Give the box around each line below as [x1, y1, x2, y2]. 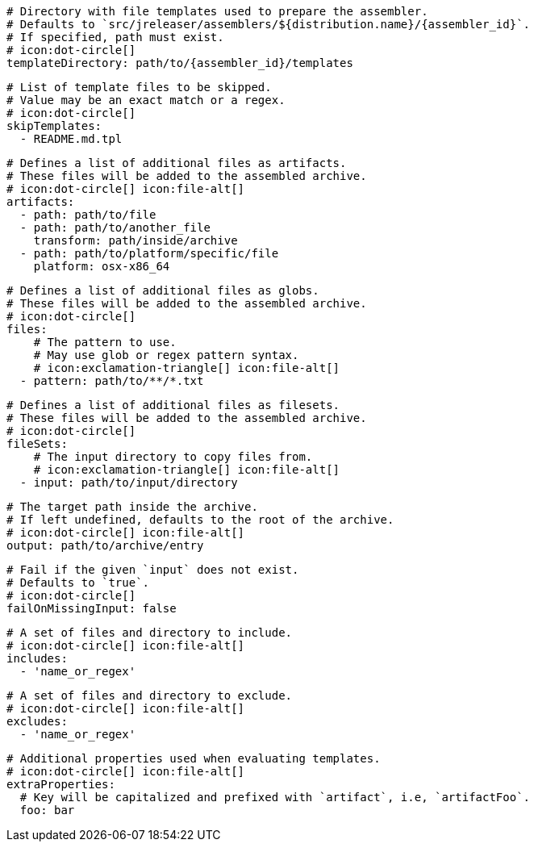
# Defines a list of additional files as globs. [6, 284, 319, 297]
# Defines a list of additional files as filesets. [6, 399, 340, 411]
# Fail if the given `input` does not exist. [6, 563, 299, 576]
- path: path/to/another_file [19, 221, 211, 234]
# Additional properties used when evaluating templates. [6, 752, 381, 765]
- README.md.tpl [19, 132, 123, 145]
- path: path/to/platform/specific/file [19, 247, 279, 260]
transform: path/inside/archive [33, 234, 238, 247]
